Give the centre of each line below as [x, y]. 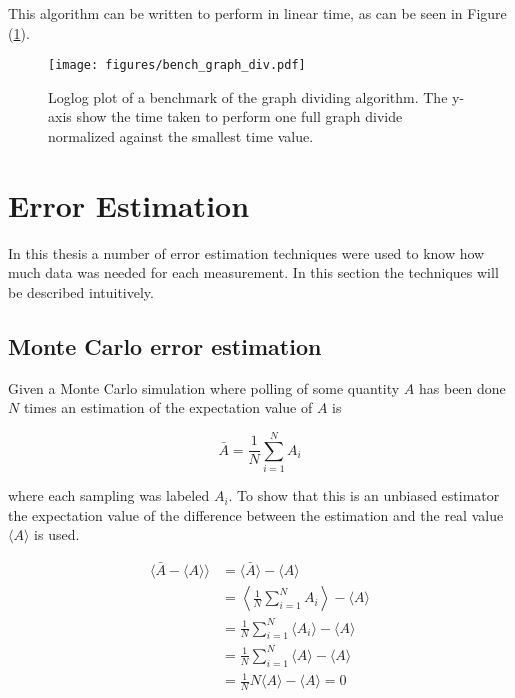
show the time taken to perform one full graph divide [239, 116]
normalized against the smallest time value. [181, 136]
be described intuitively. [81, 291]
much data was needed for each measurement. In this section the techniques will [253, 272]
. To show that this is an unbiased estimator [364, 495]
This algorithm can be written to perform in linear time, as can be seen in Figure [257, 13]
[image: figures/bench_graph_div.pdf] [177, 65]
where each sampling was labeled [109, 495]
